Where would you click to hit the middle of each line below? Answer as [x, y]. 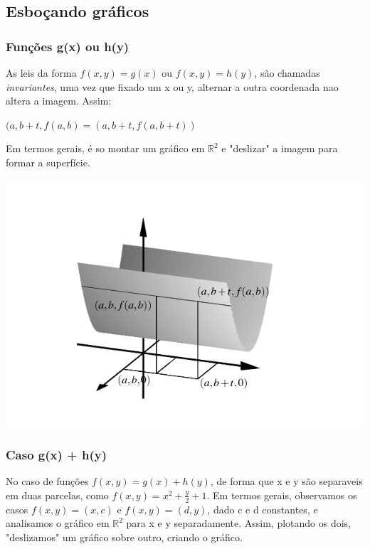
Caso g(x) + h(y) [56, 454]
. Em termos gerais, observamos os [282, 495]
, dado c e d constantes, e [263, 509]
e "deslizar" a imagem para [280, 148]
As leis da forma [41, 73]
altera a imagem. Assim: [59, 101]
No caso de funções [47, 481]
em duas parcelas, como [57, 495]
